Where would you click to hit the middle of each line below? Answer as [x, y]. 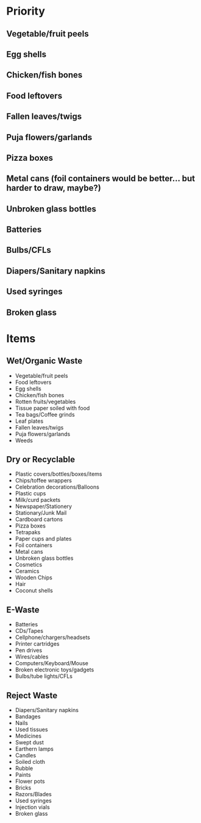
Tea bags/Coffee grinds [45, 414]
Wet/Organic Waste [44, 361]
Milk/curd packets [38, 500]
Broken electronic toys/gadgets [55, 670]
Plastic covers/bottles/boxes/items [58, 474]
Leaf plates [29, 421]
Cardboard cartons [39, 520]
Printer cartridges [37, 644]
